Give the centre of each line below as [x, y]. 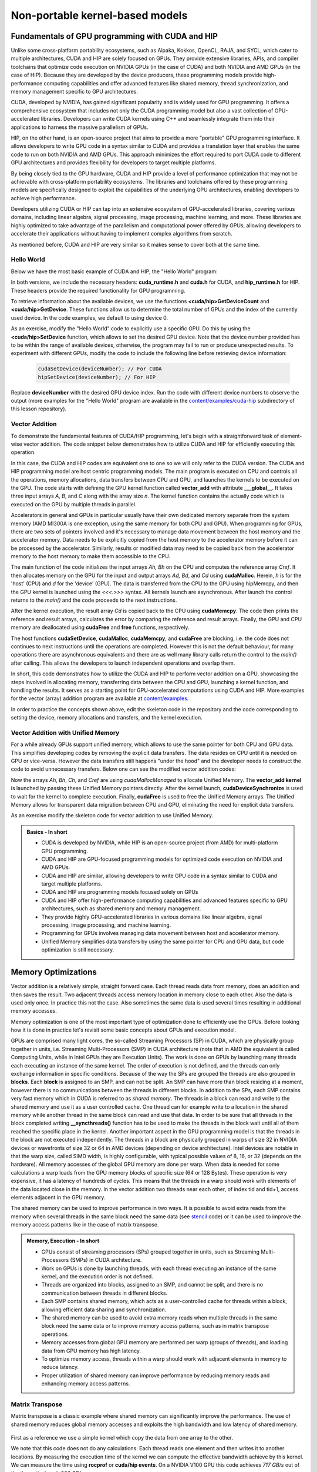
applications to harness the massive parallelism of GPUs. [80, 127]
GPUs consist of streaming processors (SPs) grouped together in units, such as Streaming [151, 1252]
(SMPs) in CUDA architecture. [106, 1260]
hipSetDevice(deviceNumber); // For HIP [97, 377]
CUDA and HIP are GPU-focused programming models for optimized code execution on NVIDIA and [162, 859]
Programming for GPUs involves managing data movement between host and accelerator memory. [161, 933]
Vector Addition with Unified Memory [65, 732]
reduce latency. [60, 1367]
